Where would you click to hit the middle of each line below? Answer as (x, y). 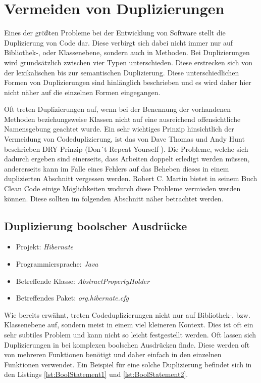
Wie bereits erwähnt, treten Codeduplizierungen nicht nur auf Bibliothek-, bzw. (127, 314)
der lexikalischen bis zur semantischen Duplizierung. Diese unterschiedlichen (122, 72)
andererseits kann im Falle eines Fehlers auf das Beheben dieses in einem (117, 168)
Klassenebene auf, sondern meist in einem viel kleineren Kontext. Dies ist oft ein (129, 325)
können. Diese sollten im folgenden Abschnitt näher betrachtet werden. (114, 198)
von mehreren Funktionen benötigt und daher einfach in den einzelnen (113, 354)
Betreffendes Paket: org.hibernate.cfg (72, 298)
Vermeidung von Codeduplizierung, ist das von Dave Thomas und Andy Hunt (124, 139)
